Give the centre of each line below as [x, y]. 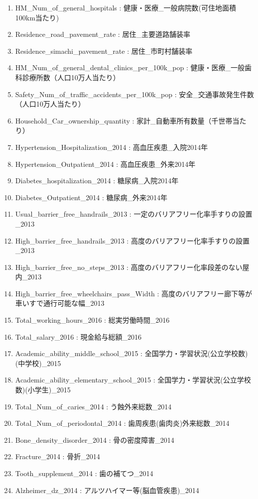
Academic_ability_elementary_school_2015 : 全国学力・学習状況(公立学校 [133, 380]
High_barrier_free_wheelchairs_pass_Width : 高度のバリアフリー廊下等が [134, 293]
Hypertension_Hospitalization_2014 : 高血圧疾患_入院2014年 [112, 147]
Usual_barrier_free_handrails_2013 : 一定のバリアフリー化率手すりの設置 [134, 214]
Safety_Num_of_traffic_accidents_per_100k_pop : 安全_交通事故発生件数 [134, 94]
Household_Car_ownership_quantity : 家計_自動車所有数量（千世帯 [124, 120]
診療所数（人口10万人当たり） [71, 77]
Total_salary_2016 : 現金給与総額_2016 [78, 336]
